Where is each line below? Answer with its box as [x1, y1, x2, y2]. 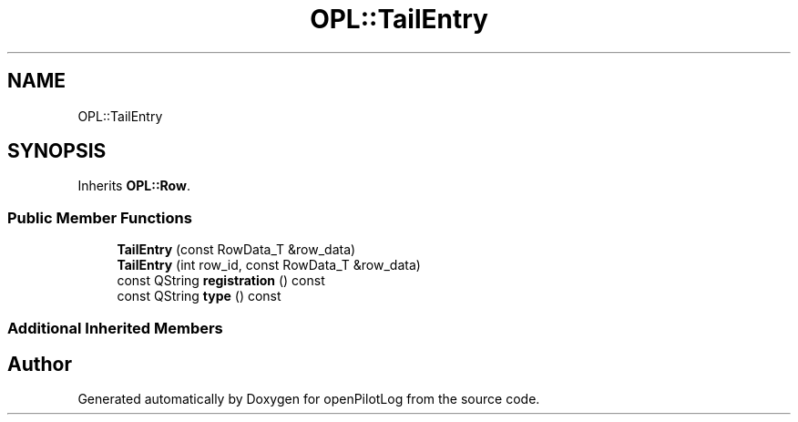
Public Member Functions [7, 208, 192, 227]
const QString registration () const [117, 273, 325, 289]
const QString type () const [117, 288, 281, 304]
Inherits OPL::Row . [77, 178, 190, 194]
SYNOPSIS [7, 139, 107, 163]
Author [7, 352, 72, 376]
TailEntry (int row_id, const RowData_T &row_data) [117, 257, 421, 273]
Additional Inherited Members [7, 318, 223, 337]
